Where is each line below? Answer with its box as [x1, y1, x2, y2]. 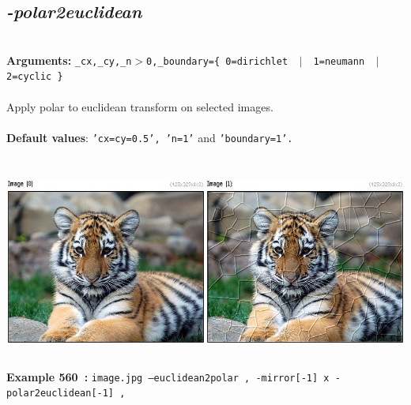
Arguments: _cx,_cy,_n [6, 51, 132, 68]
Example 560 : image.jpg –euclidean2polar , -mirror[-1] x [6, 368, 330, 384]
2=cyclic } [6, 71, 63, 83]
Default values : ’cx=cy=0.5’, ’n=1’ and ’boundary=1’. [6, 129, 293, 145]
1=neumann [313, 55, 365, 67]
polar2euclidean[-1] [6, 388, 115, 399]
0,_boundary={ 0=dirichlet [146, 55, 288, 67]
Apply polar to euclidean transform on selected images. [6, 98, 273, 114]
